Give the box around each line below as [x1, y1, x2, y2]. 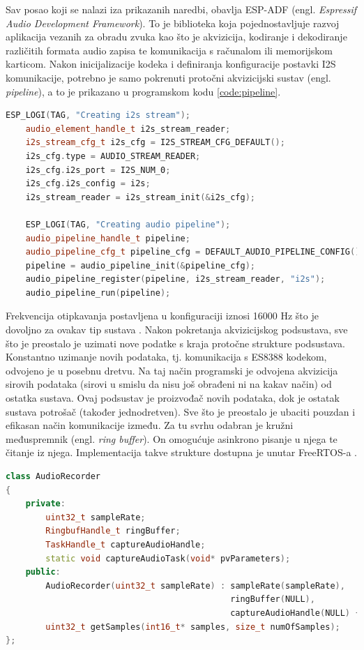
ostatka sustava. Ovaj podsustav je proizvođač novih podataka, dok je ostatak [6, 391, 340, 405]
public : [25, 567, 61, 577]
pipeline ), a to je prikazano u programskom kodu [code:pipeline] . [6, 84, 281, 98]
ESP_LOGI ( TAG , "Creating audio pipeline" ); [25, 219, 231, 229]
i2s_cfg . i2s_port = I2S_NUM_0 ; [25, 165, 171, 175]
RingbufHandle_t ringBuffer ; [45, 526, 181, 536]
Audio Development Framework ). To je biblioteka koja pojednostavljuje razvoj [6, 15, 340, 30]
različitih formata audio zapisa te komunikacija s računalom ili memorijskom [6, 43, 333, 57]
